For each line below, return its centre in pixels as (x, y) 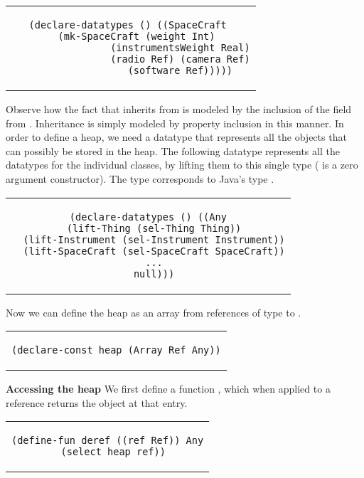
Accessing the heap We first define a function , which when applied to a (168, 389)
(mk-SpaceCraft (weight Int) (136, 36)
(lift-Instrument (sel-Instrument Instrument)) (154, 239)
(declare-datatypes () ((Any (148, 217)
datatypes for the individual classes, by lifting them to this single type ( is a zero (182, 165)
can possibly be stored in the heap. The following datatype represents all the (173, 150)
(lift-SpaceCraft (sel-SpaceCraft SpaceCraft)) (154, 251)
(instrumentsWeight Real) (180, 48)
